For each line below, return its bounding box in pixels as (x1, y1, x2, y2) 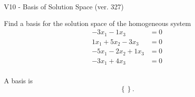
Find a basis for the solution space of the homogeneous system (4, 18, 191, 28)
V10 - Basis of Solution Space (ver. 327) (4, 1, 124, 11)
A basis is (4, 75, 33, 86)
